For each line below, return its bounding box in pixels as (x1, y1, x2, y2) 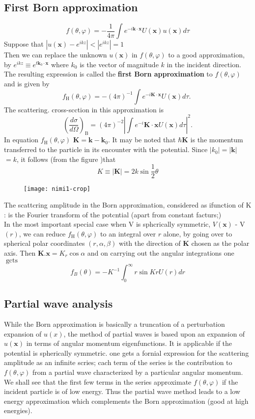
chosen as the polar (191, 238, 250, 248)
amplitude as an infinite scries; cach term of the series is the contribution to (4, 357, 232, 367)
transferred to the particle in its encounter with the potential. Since (4, 144, 208, 155)
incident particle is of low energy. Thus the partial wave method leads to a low (4, 386, 240, 396)
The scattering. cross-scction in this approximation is (4, 104, 164, 114)
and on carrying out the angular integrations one (87, 247, 234, 258)
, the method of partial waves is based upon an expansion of (63, 328, 245, 339)
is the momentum (190, 134, 243, 145)
